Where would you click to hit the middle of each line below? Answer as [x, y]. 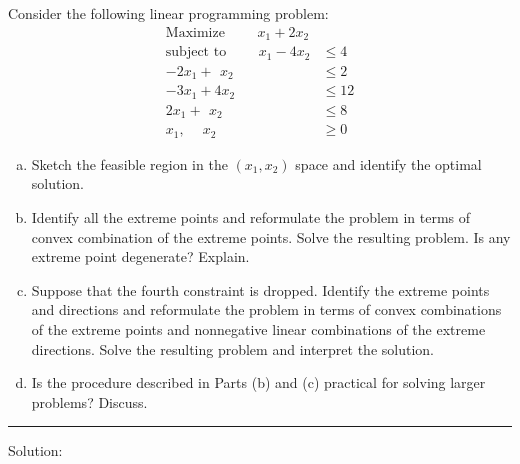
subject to [196, 52]
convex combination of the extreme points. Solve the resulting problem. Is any [271, 236]
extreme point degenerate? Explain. [140, 256]
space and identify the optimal [388, 163]
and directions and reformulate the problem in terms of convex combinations [266, 309]
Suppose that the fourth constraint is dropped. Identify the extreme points [260, 289]
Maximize [195, 33]
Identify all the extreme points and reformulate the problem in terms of [251, 217]
